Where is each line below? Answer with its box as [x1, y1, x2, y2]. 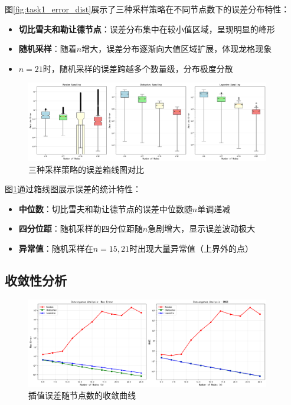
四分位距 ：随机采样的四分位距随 [18, 222, 143, 235]
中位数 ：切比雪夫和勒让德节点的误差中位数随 [18, 202, 192, 215]
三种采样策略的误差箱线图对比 [28, 163, 144, 175]
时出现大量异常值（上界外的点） [129, 242, 254, 254]
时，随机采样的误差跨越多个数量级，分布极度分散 [42, 62, 233, 74]
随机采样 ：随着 [18, 42, 77, 55]
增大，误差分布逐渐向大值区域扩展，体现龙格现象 [81, 42, 272, 55]
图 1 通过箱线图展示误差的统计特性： [5, 183, 141, 195]
